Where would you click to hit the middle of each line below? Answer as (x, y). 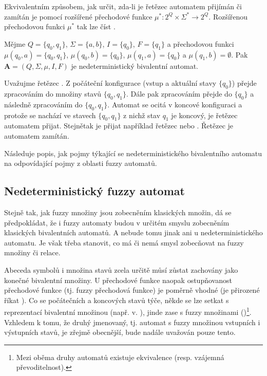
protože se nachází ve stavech (50, 115)
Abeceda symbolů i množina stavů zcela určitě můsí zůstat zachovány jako (121, 269)
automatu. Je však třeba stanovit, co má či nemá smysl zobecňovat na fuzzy (124, 242)
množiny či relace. (32, 252)
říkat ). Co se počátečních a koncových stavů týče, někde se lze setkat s (117, 300)
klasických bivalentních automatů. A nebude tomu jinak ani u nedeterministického (133, 232)
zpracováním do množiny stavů (53, 93)
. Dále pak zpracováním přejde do (179, 93)
